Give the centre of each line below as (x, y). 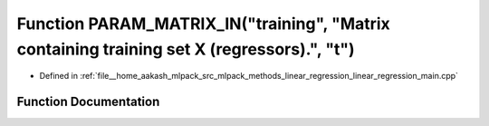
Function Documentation (88, 102)
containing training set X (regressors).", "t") (186, 49)
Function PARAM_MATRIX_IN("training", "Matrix (204, 24)
